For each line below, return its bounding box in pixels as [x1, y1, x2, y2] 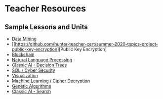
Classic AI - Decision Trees [11, 62, 67, 68]
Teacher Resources [4, 3, 86, 14]
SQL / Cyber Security [11, 67, 55, 73]
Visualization [11, 73, 38, 78]
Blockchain [11, 51, 35, 57]
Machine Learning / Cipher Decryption [11, 78, 90, 84]
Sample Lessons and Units [4, 23, 88, 31]
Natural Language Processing [11, 57, 73, 62]
